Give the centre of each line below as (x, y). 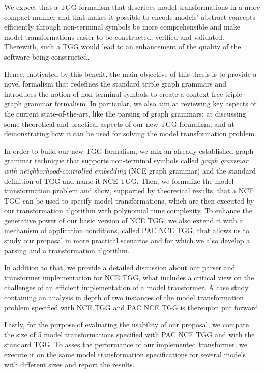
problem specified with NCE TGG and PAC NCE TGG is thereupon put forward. (132, 307)
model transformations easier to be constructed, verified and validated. (114, 36)
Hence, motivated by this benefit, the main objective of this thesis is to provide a (130, 74)
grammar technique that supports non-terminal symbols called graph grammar (126, 161)
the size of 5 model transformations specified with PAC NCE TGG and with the (129, 334)
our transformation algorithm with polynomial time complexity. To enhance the (128, 210)
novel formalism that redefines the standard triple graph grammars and (115, 84)
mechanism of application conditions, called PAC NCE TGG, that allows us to (127, 230)
